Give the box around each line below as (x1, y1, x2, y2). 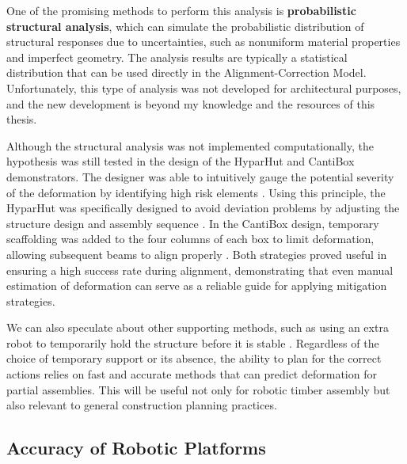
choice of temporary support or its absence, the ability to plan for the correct (6, 350, 382, 367)
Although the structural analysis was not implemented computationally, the (6, 137, 374, 154)
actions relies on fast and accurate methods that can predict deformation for (6, 366, 377, 382)
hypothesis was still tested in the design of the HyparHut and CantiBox (6, 153, 355, 169)
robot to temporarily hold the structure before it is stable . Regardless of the (6, 334, 379, 351)
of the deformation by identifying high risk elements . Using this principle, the (6, 184, 386, 200)
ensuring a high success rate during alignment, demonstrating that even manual (6, 261, 394, 278)
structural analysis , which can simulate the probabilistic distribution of (6, 17, 364, 34)
